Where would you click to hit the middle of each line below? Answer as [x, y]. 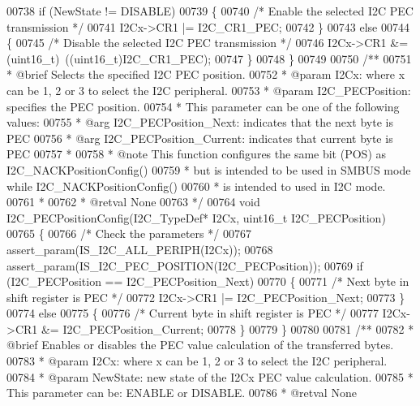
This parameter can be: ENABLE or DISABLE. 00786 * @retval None [182, 393]
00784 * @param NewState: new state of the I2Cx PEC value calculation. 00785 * [210, 376]
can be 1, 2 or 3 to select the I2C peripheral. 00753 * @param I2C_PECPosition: [209, 90]
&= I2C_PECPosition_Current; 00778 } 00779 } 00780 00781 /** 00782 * [227, 328]
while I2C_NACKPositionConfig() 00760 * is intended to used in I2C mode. [196, 186]
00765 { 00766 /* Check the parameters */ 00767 [129, 233]
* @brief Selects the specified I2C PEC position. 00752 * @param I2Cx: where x [206, 74]
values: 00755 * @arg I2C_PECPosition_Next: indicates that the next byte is [200, 122]
